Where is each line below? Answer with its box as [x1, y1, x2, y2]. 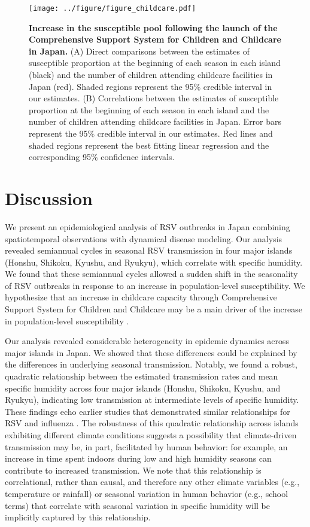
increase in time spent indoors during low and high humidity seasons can [5, 452, 272, 465]
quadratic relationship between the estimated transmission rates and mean [5, 370, 278, 383]
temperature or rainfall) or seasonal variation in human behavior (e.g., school [5, 487, 288, 499]
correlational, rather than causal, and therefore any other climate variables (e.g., [5, 475, 300, 488]
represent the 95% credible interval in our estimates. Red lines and [29, 127, 273, 139]
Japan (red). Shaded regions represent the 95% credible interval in [29, 80, 272, 92]
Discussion [5, 185, 93, 210]
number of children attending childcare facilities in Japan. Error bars [29, 115, 282, 128]
